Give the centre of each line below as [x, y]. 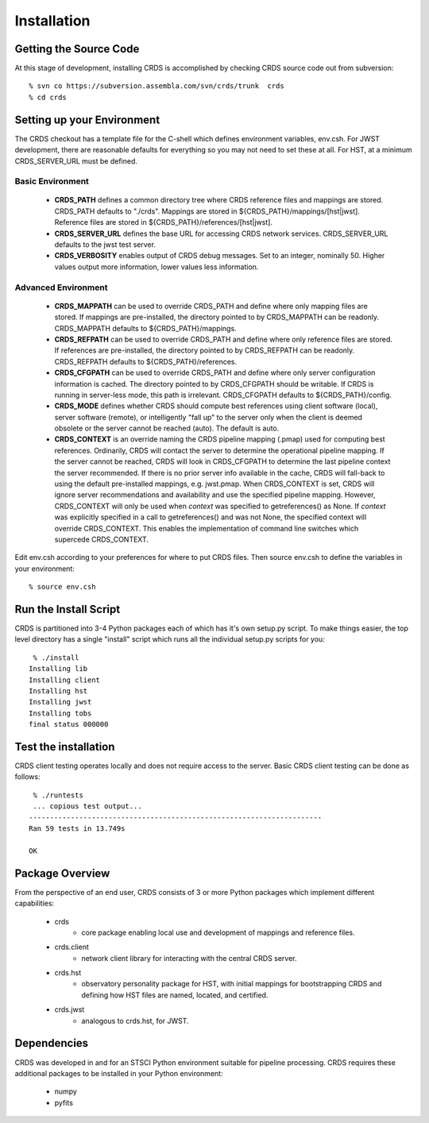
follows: [27, 777]
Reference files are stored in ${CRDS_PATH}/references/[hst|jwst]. [164, 222]
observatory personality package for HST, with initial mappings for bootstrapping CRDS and [232, 984]
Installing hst [58, 691]
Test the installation [65, 747]
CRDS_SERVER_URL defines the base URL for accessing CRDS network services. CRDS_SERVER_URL [221, 233]
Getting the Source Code [77, 49]
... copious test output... [87, 807]
